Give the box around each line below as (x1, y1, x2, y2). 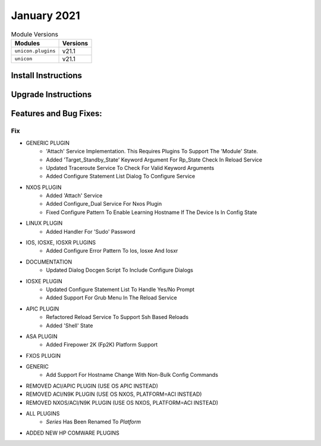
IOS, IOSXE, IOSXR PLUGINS (26, 239, 96, 246)
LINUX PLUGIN (26, 219, 63, 227)
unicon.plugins (14, 48, 56, 54)
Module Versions (11, 30, 59, 38)
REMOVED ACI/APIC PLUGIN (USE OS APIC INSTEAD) (26, 382, 159, 389)
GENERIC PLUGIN (26, 139, 70, 146)
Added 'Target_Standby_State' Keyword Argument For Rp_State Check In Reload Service (46, 156, 263, 163)
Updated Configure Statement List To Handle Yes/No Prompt (46, 286, 195, 293)
